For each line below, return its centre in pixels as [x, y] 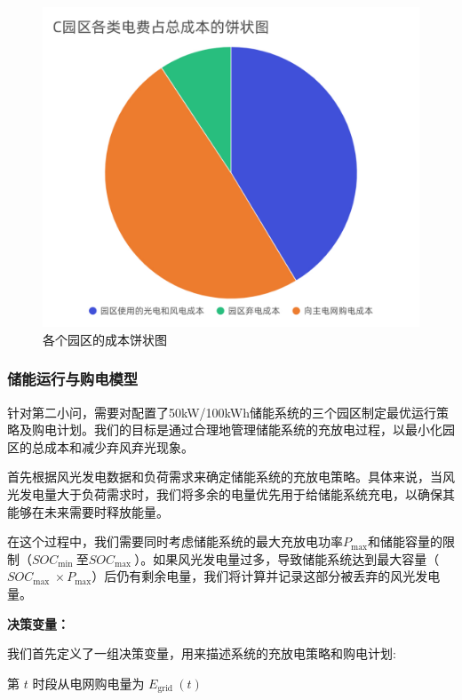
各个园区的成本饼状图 [105, 339]
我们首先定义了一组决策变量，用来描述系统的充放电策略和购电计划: [202, 653]
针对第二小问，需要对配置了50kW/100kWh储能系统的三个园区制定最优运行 [222, 412]
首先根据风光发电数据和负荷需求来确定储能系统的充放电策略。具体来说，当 [225, 477]
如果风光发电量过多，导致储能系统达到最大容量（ [296, 558]
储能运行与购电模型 [73, 379]
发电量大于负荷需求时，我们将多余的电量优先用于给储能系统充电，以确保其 [237, 494]
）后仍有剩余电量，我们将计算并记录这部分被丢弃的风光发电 [266, 576]
